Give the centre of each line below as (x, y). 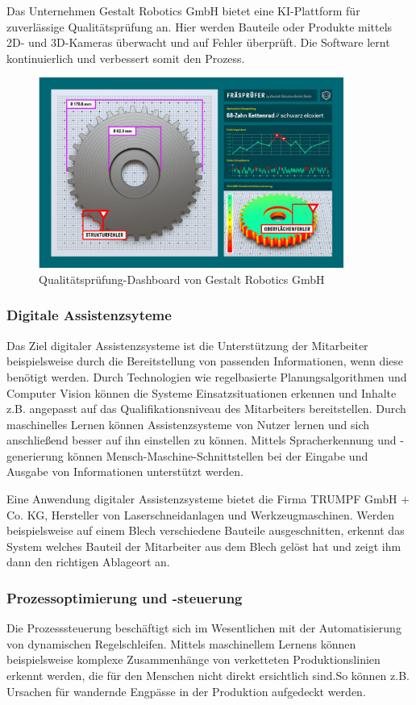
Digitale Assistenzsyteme (89, 315)
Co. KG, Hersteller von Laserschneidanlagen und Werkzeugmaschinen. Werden (201, 514)
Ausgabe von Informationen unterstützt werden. (125, 471)
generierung (35, 455)
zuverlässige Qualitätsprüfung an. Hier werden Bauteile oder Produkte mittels (200, 26)
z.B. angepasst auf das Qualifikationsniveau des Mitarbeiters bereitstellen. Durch (206, 409)
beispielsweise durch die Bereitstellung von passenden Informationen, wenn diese (205, 361)
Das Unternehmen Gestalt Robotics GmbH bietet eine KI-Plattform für (183, 10)
